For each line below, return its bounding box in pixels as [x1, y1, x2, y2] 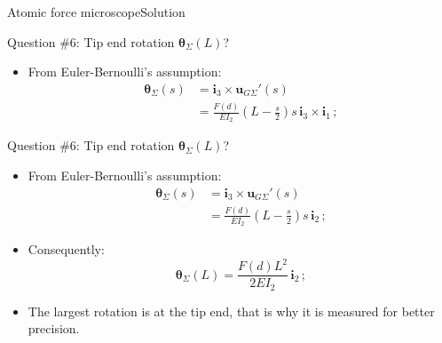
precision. [28, 319, 80, 338]
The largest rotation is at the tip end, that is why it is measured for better [28, 301, 435, 320]
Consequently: [28, 240, 105, 259]
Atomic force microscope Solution [7, 3, 185, 20]
